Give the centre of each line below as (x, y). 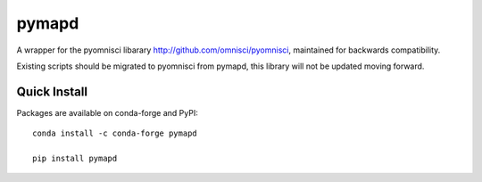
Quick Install (52, 91)
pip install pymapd (75, 159)
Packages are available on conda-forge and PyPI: (107, 112)
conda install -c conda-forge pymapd (115, 133)
